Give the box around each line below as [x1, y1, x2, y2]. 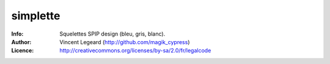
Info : [11, 30, 24, 37]
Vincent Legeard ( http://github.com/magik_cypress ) [59, 38, 190, 45]
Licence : [11, 47, 34, 54]
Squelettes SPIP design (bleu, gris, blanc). [59, 30, 166, 37]
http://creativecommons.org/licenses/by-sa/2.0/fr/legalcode [59, 47, 211, 54]
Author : [11, 38, 32, 45]
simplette [11, 9, 61, 22]
